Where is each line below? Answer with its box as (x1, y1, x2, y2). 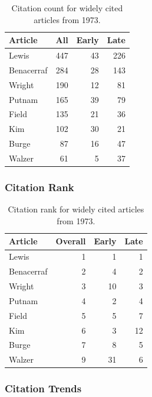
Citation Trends (5, 381, 82, 396)
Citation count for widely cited (11, 2, 123, 14)
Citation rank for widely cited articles (8, 203, 144, 215)
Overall (55, 235, 86, 247)
